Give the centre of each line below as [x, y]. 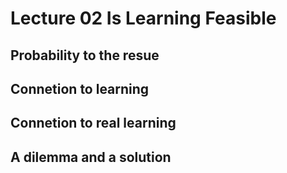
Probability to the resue [85, 55]
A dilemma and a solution [91, 157]
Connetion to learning [80, 88]
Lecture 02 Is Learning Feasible [143, 18]
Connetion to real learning [93, 123]
